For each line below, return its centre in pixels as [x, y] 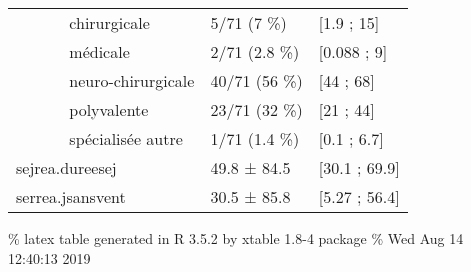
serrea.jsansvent [71, 196]
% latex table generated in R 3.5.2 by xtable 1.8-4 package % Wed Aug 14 [236, 238]
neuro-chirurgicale [132, 80]
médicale [99, 51]
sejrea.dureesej [66, 167]
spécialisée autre [126, 138]
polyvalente [109, 109]
